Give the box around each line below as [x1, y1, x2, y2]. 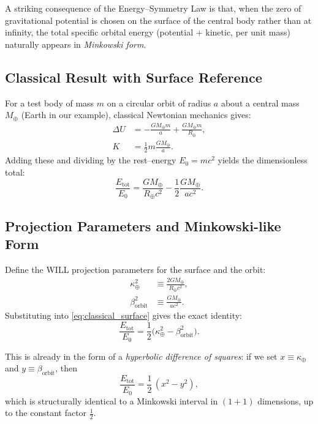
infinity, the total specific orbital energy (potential [5, 26, 194, 39]
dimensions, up [257, 394, 314, 407]
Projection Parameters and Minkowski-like [5, 216, 281, 235]
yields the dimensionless [218, 154, 308, 166]
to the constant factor [5, 406, 87, 419]
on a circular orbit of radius [107, 96, 211, 109]
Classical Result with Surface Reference [5, 67, 262, 86]
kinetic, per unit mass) [205, 26, 290, 39]
